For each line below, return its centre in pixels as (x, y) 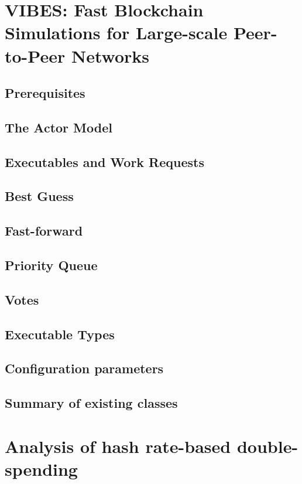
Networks (110, 55)
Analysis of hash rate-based (118, 446)
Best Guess (39, 196)
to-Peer (35, 55)
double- (267, 446)
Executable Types (60, 334)
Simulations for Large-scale (116, 33)
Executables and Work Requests (104, 161)
